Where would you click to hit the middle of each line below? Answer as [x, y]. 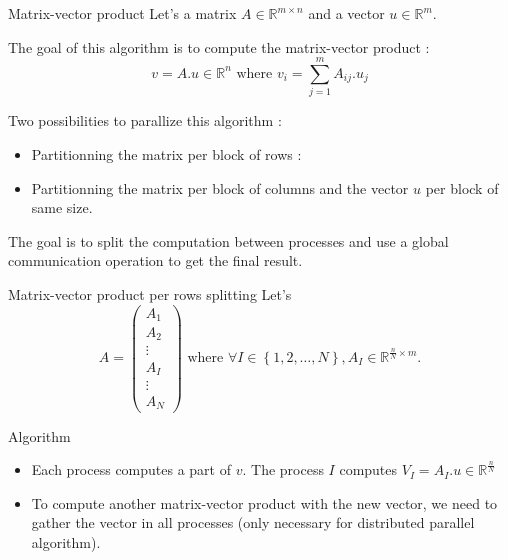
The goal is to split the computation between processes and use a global [228, 240]
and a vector [346, 13]
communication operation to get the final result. [155, 260]
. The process [283, 469]
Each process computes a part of [131, 469]
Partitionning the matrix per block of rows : [166, 153]
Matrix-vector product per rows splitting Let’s [150, 293]
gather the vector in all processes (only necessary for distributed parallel [253, 522]
